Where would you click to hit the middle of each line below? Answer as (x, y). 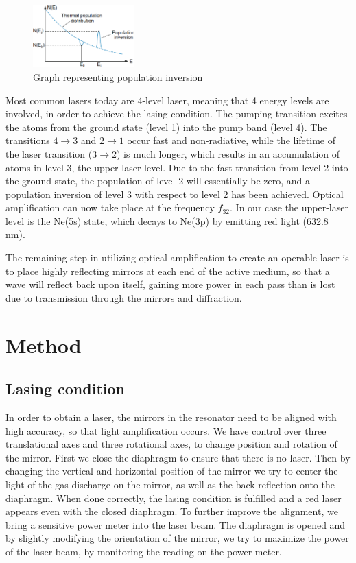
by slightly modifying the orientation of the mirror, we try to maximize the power (177, 538)
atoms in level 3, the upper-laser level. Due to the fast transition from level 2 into (177, 167)
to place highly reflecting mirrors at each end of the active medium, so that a (168, 271)
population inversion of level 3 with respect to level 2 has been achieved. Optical (175, 194)
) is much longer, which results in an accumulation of (228, 153)
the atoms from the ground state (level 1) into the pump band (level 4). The (166, 127)
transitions (28, 140)
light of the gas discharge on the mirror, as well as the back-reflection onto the (170, 484)
